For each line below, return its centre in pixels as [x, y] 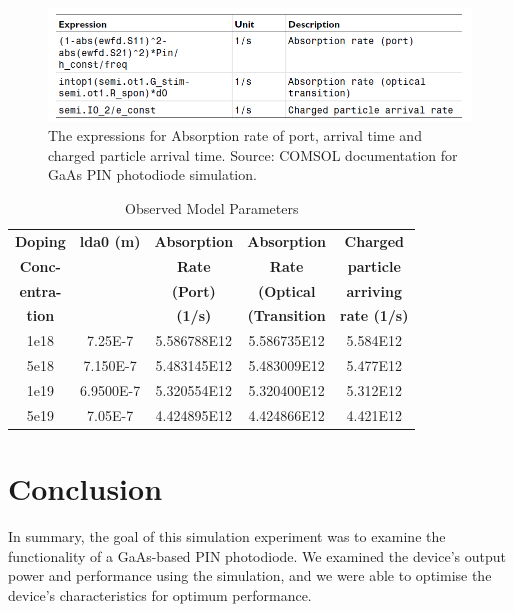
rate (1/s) [374, 315]
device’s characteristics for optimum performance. [160, 594]
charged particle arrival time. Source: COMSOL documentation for [253, 154]
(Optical [286, 290]
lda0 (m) [110, 240]
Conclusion [85, 488]
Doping [40, 240]
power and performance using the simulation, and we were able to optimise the [250, 575]
